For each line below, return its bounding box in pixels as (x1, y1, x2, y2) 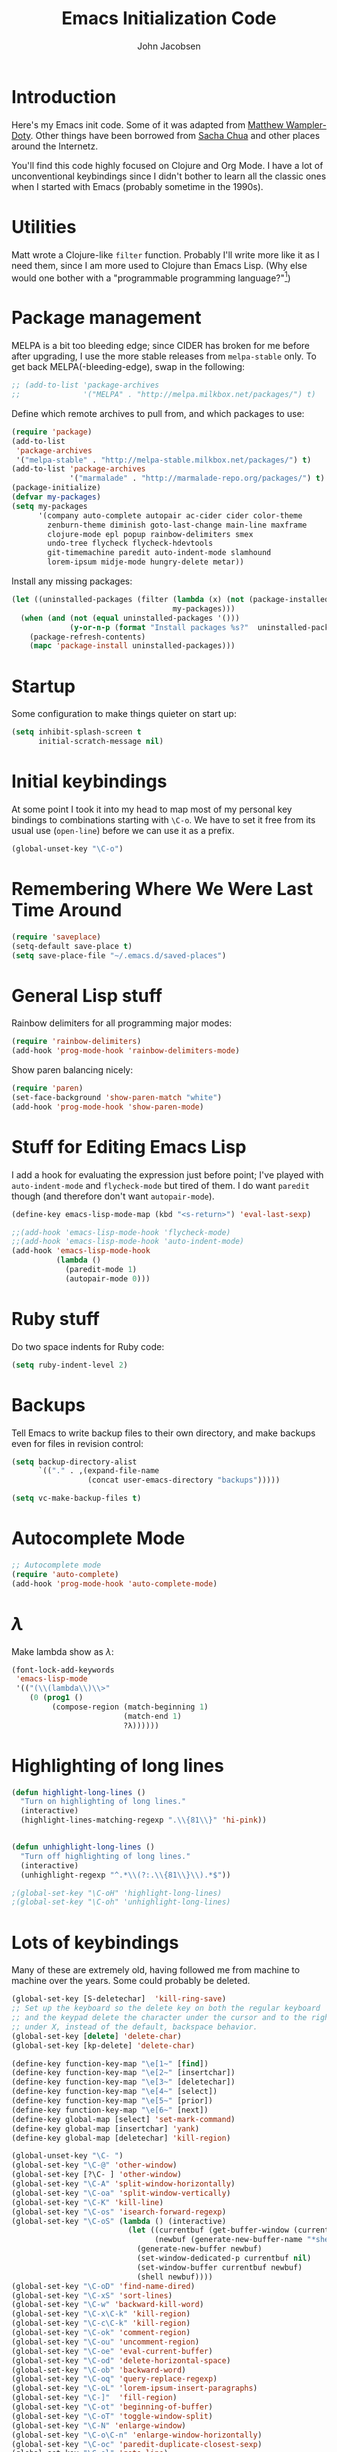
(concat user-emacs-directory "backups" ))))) (87, 1475, 281, 1486)
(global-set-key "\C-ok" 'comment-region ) (11, 2328, 191, 2338)
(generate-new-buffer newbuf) (136, 2244, 263, 2254)
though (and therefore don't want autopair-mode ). (11, 1190, 215, 1202)
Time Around (11, 899, 123, 922)
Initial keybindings (11, 770, 168, 793)
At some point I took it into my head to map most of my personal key (11, 803, 293, 815)
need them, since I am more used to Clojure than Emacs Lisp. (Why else (11, 259, 308, 271)
